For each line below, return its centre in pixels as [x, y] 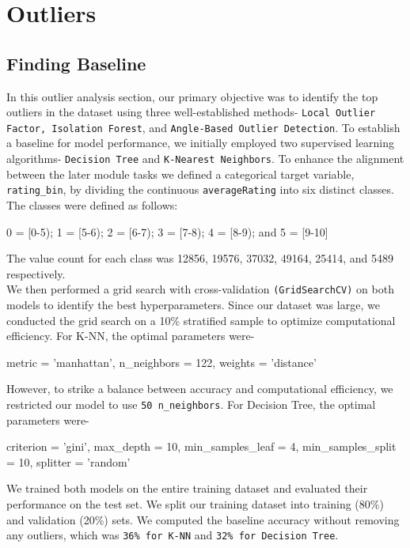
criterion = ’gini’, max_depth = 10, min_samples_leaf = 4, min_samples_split [201, 446]
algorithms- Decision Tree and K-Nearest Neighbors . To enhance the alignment [205, 159]
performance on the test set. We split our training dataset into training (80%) [195, 504]
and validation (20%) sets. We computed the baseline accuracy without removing [203, 519]
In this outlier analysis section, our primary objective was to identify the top [192, 96]
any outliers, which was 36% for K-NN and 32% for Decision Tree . [173, 535]
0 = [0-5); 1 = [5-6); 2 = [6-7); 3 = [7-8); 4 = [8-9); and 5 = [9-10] [167, 231]
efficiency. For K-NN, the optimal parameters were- [131, 336]
